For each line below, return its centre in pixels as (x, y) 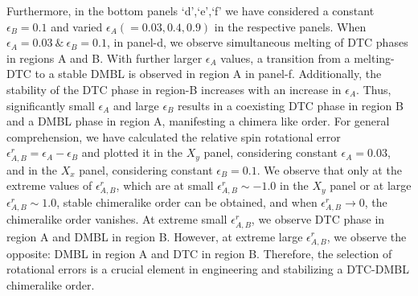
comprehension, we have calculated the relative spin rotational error (174, 136)
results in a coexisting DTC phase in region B (291, 105)
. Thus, (374, 89)
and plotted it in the (132, 152)
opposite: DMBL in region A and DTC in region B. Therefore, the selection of (199, 253)
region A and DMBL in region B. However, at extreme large (155, 236)
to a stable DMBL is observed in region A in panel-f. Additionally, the (208, 74)
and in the (32, 169)
